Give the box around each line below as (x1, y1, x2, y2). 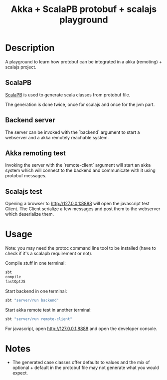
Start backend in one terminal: (5, 288, 67, 294)
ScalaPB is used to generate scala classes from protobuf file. (5, 91, 131, 98)
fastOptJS (5, 279, 26, 284)
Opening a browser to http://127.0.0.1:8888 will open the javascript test (5, 201, 150, 207)
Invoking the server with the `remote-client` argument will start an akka (5, 162, 151, 168)
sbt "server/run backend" (5, 298, 59, 303)
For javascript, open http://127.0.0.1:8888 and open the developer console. (5, 326, 158, 332)
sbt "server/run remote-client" (5, 316, 72, 322)
